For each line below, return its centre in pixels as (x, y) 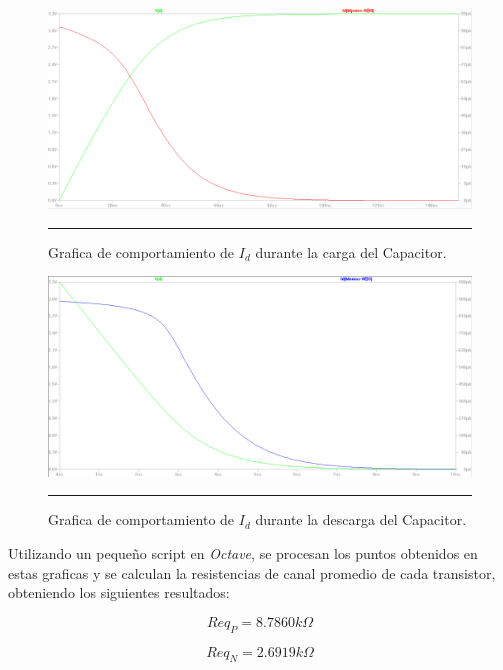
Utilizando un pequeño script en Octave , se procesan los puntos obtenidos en (243, 553)
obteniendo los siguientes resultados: (119, 592)
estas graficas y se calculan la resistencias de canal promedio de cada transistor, (252, 572)
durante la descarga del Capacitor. (361, 519)
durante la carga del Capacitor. (351, 251)
